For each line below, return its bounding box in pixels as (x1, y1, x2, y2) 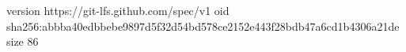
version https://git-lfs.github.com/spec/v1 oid (6, 2, 230, 18)
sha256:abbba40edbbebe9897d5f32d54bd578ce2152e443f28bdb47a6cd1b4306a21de (6, 17, 400, 34)
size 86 (6, 33, 39, 50)
